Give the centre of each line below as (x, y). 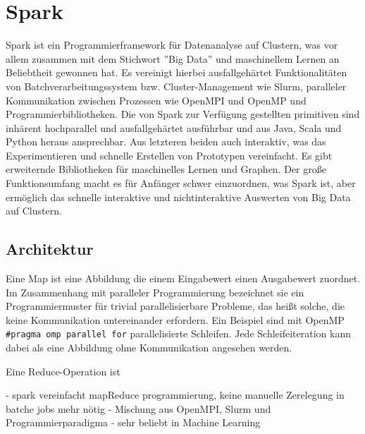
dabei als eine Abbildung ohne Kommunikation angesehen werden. (149, 348)
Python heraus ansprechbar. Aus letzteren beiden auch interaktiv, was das (166, 141)
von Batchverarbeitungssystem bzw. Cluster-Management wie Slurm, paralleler (176, 86)
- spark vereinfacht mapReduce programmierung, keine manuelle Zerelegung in (175, 395)
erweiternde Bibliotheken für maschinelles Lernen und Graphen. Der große (166, 169)
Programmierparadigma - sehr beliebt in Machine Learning (133, 422)
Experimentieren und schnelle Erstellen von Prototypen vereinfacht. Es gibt (169, 155)
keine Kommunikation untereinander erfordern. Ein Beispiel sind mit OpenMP (175, 319)
